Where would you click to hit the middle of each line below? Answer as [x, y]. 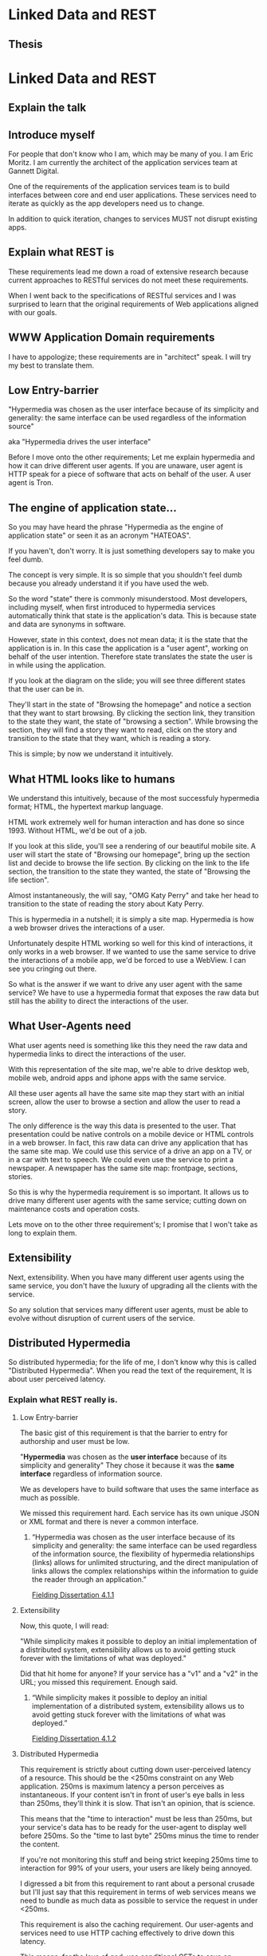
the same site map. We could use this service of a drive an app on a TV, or [130, 1151]
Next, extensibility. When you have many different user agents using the [126, 1277]
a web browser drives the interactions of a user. [86, 928]
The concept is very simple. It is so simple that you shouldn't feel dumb [126, 575]
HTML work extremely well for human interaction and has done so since [126, 822]
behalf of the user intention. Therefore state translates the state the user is [131, 657]
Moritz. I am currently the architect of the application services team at [123, 162]
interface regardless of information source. [91, 1473]
